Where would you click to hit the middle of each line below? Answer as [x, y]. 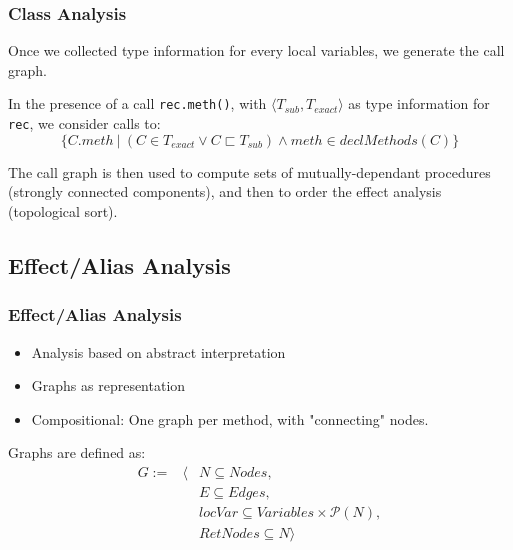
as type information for [419, 103]
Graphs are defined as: [77, 452]
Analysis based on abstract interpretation [158, 351]
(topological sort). [63, 210]
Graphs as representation [108, 385]
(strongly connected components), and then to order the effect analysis [225, 191]
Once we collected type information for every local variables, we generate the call [256, 50]
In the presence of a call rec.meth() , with [137, 103]
